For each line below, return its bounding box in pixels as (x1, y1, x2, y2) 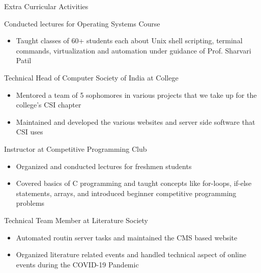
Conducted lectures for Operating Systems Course (4, 18, 160, 29)
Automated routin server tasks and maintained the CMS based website (16, 232, 238, 242)
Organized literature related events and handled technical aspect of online (16, 249, 247, 260)
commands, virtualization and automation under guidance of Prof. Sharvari (16, 45, 251, 56)
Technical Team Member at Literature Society (4, 214, 149, 225)
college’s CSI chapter (16, 99, 81, 110)
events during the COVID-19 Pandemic (16, 259, 139, 269)
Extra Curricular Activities (4, 1, 89, 11)
